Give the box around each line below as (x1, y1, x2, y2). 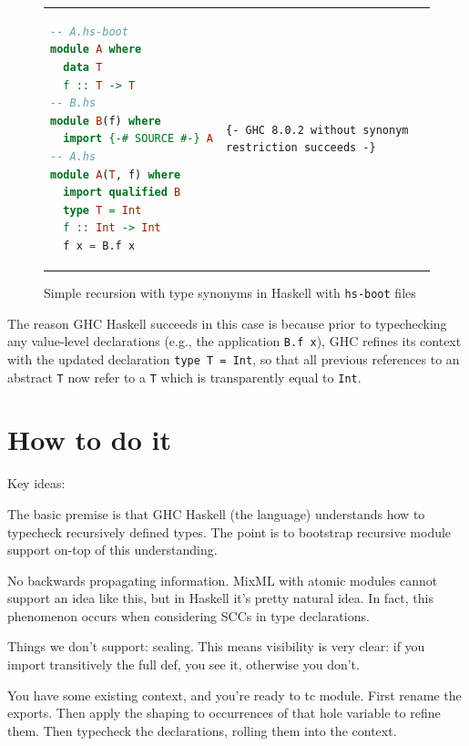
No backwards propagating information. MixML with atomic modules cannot (7, 570, 438, 589)
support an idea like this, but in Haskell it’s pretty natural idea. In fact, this (7, 588, 433, 608)
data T (63, 60, 103, 74)
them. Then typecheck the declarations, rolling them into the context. (7, 720, 397, 740)
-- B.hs (50, 97, 97, 110)
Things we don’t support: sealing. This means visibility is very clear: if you (7, 637, 425, 656)
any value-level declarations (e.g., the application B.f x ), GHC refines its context (7, 332, 462, 351)
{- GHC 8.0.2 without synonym (226, 123, 409, 137)
